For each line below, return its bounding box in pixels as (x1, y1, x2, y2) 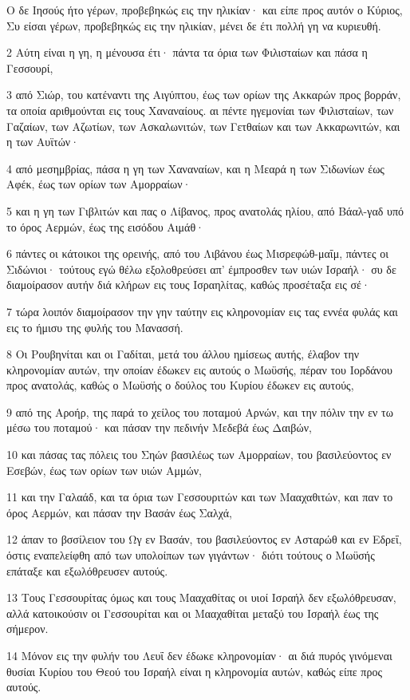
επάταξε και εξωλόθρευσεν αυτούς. (6, 562, 168, 579)
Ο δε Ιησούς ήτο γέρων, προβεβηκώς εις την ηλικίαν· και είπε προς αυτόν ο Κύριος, (6, 2, 403, 18)
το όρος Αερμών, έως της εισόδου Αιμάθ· (6, 218, 204, 235)
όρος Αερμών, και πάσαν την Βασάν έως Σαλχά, (6, 504, 232, 520)
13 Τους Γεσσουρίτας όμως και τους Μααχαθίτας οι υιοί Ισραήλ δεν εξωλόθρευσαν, (6, 589, 396, 606)
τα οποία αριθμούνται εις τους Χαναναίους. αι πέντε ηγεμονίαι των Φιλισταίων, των (6, 101, 394, 118)
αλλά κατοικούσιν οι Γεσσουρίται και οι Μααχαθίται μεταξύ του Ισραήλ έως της (6, 604, 379, 621)
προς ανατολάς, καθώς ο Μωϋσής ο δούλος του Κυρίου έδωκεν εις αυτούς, (6, 377, 354, 394)
